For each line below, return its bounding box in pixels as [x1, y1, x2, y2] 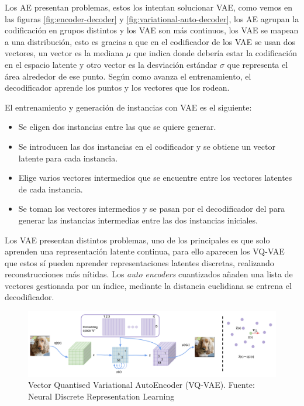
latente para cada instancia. [18, 152, 118, 164]
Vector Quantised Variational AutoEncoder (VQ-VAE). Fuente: [28, 379, 255, 391]
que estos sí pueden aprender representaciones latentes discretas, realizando [5, 256, 274, 269]
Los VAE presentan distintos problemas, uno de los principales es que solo [5, 233, 270, 246]
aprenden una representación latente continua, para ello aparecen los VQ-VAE [5, 245, 285, 257]
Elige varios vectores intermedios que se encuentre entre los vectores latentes [18, 171, 292, 184]
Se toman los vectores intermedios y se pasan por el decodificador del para [18, 202, 285, 215]
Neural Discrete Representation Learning [28, 390, 175, 402]
